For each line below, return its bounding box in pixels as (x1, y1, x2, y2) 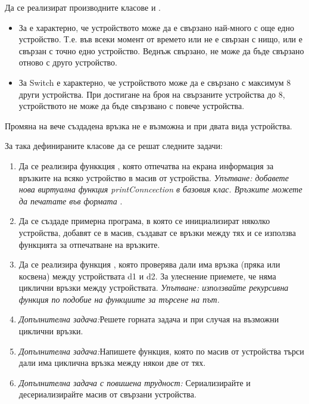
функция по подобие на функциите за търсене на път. (18, 293, 220, 305)
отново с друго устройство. (18, 56, 118, 69)
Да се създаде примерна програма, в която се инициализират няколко (18, 215, 270, 227)
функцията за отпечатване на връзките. (18, 238, 160, 250)
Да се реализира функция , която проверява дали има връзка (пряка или (18, 258, 280, 271)
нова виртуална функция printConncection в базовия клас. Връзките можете (18, 183, 302, 195)
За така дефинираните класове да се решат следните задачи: (5, 139, 223, 152)
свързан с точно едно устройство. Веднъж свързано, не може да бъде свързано (18, 44, 304, 57)
